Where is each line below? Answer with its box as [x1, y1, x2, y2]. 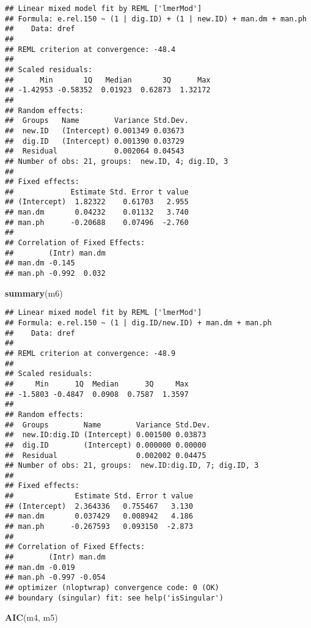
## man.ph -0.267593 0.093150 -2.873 [5, 522, 193, 531]
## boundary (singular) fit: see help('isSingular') [5, 593, 224, 602]
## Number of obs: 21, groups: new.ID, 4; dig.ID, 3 [5, 157, 229, 166]
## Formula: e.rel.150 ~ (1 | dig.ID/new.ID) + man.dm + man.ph [5, 318, 272, 327]
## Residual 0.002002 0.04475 [5, 451, 207, 460]
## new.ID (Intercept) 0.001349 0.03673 [5, 126, 185, 135]
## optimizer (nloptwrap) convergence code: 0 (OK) [5, 583, 219, 593]
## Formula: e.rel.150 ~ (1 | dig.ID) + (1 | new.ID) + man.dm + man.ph [5, 14, 307, 23]
